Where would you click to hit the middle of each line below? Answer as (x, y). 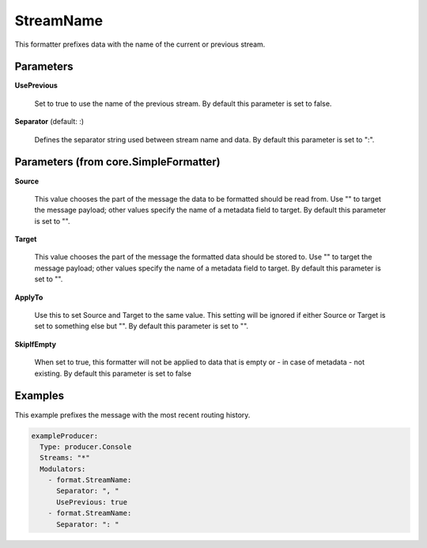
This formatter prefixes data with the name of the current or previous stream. (140, 44)
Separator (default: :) (49, 122)
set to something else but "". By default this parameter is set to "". (142, 326)
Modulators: (63, 469)
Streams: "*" (65, 458)
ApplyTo (29, 297)
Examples (40, 396)
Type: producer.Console (86, 446)
